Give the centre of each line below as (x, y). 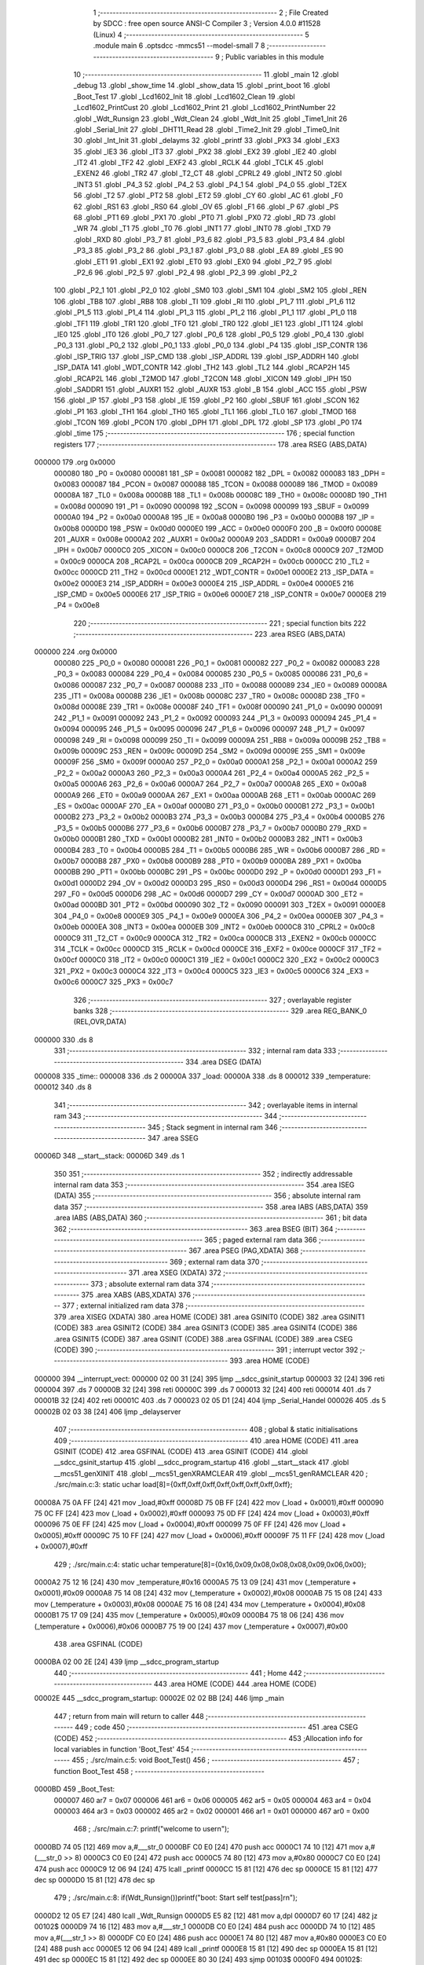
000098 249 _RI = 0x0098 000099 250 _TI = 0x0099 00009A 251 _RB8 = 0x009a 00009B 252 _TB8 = (220, 740)
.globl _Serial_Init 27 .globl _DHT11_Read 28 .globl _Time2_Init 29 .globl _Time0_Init (207, 129)
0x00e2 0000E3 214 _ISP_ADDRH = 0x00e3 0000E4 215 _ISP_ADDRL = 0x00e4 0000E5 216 (204, 583)
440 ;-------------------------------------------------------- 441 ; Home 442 (178, 1673)
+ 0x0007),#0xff (61, 1546)
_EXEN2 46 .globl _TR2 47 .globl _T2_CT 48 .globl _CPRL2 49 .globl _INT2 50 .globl (208, 174)
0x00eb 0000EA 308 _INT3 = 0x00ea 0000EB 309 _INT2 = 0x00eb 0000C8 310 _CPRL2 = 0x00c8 (214, 927)
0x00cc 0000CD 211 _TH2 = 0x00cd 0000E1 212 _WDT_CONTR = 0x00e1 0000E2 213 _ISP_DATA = (214, 572)
